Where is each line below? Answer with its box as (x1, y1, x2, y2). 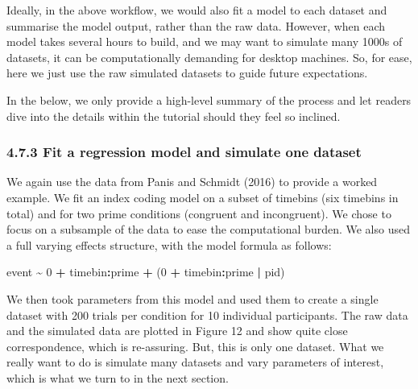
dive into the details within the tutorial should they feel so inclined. (6, 107, 341, 124)
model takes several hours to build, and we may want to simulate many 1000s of (6, 33, 403, 50)
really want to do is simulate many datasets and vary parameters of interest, (6, 354, 384, 370)
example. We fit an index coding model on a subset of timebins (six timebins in (6, 188, 399, 205)
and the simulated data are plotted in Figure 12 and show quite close (6, 322, 348, 339)
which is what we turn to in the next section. (6, 369, 229, 386)
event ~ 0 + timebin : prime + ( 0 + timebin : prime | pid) (6, 263, 285, 280)
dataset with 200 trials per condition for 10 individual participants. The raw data (6, 306, 408, 323)
